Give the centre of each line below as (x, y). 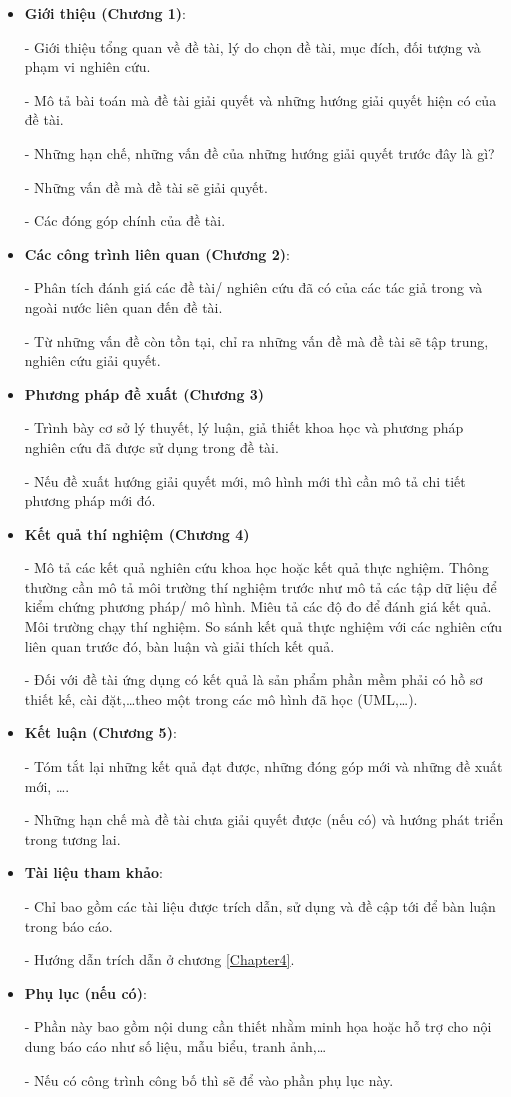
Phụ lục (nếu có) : (85, 992)
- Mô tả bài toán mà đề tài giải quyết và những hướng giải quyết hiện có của (260, 99)
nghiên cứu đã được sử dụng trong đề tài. (151, 446)
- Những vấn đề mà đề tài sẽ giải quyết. (146, 186)
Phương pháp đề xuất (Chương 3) (144, 393)
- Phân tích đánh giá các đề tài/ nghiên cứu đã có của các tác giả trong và (253, 287)
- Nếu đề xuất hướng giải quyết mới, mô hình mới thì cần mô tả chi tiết (245, 480)
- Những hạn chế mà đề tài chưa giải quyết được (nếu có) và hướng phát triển (264, 819)
